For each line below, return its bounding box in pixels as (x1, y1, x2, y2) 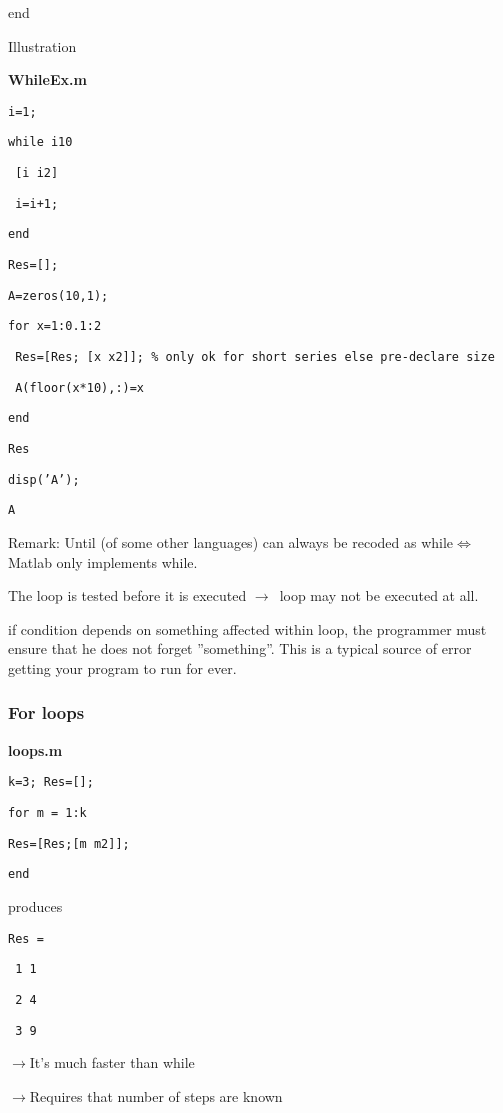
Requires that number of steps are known (29, 1085, 283, 1106)
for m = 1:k (8, 806, 87, 820)
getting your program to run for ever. (8, 657, 237, 678)
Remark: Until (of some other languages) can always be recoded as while (8, 531, 454, 552)
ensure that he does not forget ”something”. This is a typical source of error (8, 638, 472, 659)
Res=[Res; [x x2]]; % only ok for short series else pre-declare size (15, 350, 495, 365)
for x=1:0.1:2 (8, 319, 102, 334)
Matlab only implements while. (8, 551, 198, 572)
